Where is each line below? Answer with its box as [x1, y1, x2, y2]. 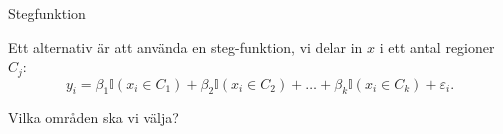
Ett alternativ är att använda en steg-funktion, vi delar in [8, 36, 363, 57]
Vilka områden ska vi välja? [8, 107, 179, 128]
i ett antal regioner [379, 36, 495, 57]
